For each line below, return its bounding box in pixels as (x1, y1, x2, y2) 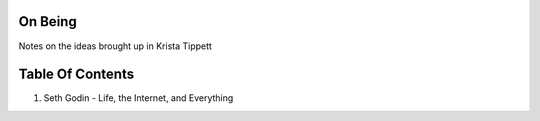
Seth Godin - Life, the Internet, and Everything (43, 92, 234, 104)
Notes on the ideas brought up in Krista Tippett (18, 40, 212, 52)
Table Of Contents (18, 66, 135, 83)
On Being (18, 13, 77, 30)
